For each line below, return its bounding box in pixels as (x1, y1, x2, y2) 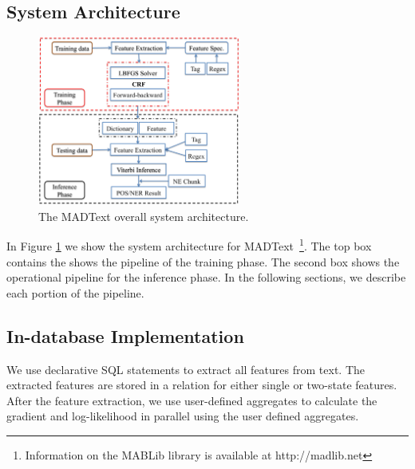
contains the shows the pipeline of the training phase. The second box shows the (6, 253, 400, 270)
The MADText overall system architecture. (38, 207, 249, 224)
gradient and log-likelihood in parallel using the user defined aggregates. (6, 408, 359, 424)
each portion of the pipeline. (6, 284, 144, 301)
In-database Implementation (6, 323, 244, 348)
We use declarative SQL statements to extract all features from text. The (6, 361, 365, 377)
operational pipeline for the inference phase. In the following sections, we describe (6, 269, 406, 286)
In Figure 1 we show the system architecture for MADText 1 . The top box (6, 235, 372, 254)
